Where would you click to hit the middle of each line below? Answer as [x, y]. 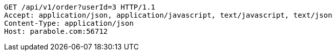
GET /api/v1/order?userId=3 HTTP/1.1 [80, 7]
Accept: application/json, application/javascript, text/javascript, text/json [168, 15]
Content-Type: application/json [69, 23]
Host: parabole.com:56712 [56, 31]
